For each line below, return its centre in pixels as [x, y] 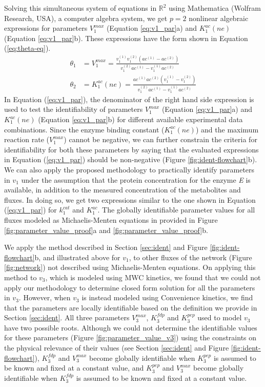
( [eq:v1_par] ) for [30, 210]
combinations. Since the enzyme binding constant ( [84, 129]
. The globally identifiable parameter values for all [176, 210]
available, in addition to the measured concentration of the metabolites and [123, 190]
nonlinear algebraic [219, 18]
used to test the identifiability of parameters [74, 109]
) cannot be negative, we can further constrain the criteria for [160, 139]
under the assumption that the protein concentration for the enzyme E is [136, 179]
